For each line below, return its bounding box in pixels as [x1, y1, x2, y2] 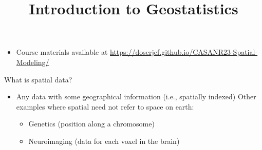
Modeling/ [16, 56, 49, 67]
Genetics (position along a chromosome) [28, 118, 155, 129]
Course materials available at [16, 47, 108, 57]
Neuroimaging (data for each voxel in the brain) [28, 135, 180, 146]
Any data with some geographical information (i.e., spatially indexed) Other [16, 91, 256, 102]
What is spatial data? [4, 74, 72, 84]
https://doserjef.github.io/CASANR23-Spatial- [110, 47, 258, 57]
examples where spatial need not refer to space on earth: [16, 101, 194, 112]
